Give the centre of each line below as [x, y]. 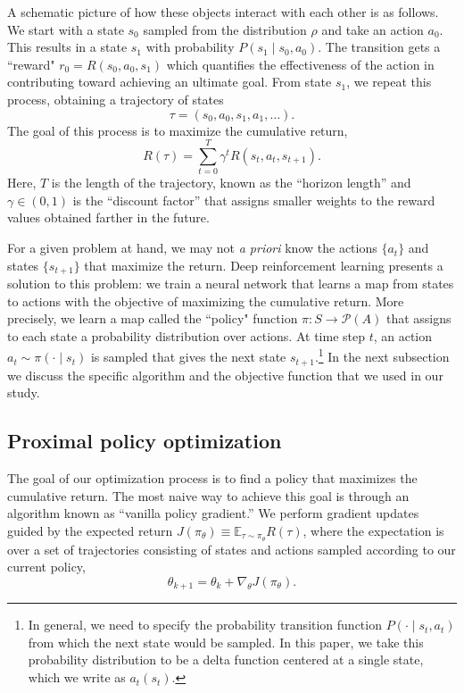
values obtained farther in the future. [108, 217]
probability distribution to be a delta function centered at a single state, [226, 660]
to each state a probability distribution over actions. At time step [186, 335]
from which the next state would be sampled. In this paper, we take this [226, 642]
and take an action [373, 29]
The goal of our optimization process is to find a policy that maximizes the [212, 477]
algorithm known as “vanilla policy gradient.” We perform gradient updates [213, 513]
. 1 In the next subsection [382, 355]
